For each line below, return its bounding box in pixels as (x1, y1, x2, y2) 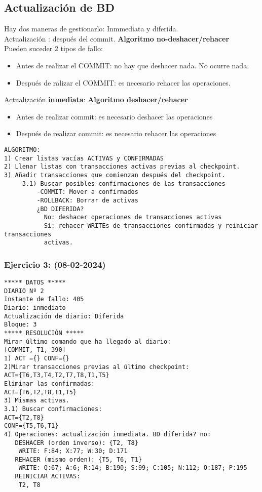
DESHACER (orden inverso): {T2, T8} (15, 439, 138, 446)
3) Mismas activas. (4, 397, 69, 404)
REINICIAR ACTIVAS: (15, 473, 81, 480)
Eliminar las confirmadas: (4, 380, 95, 387)
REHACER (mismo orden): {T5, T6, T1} (15, 456, 142, 463)
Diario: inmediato (4, 304, 66, 312)
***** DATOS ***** (4, 279, 66, 286)
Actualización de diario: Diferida (4, 312, 124, 320)
